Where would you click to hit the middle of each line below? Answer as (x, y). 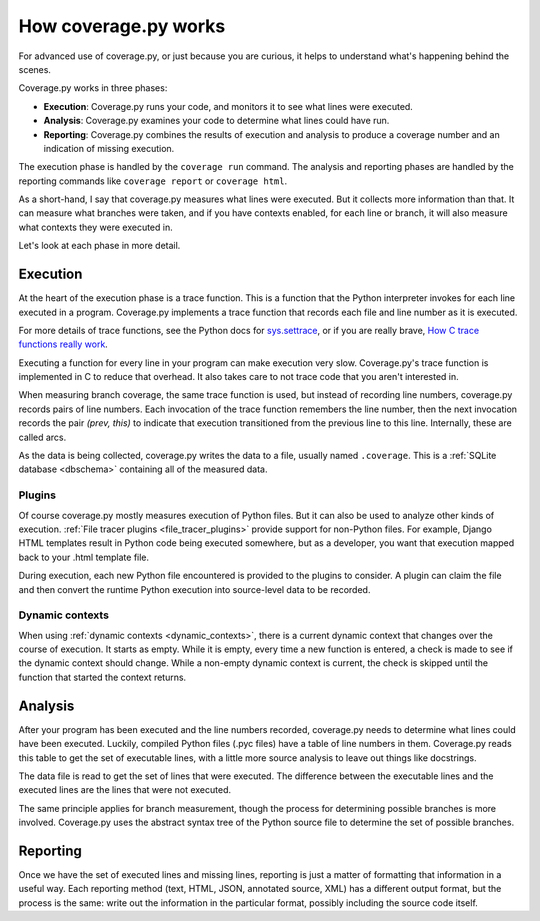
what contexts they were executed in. (96, 227)
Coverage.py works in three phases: (93, 88)
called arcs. (42, 437)
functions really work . (63, 344)
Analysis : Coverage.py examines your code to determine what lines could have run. (216, 121)
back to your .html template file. (84, 557)
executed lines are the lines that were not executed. (125, 790)
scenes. (35, 69)
